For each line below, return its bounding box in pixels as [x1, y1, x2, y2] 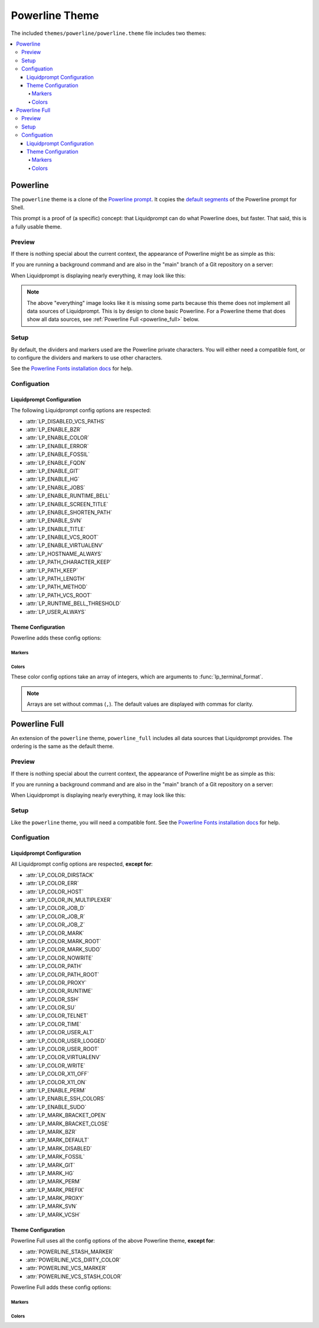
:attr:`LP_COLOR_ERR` [25, 880, 79, 887]
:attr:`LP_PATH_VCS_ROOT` [25, 591, 92, 599]
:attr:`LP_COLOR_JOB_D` [25, 905, 86, 912]
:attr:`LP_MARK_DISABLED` [25, 1144, 92, 1152]
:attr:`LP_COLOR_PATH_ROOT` [25, 971, 100, 978]
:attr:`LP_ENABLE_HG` [25, 475, 80, 483]
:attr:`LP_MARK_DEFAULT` [25, 1137, 90, 1144]
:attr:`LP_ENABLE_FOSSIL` [25, 451, 90, 458]
